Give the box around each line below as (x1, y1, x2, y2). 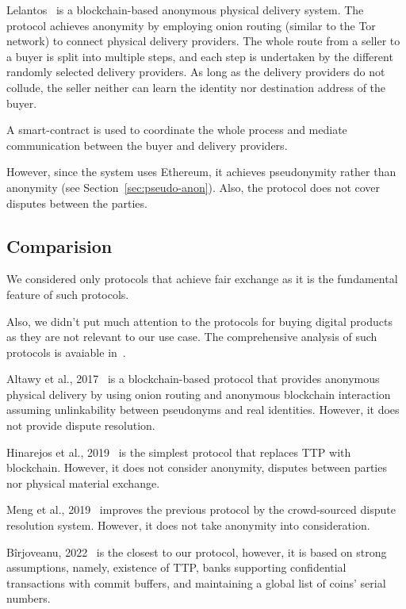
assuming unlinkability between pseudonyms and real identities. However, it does (6, 401, 400, 418)
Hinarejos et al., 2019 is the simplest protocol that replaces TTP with (6, 443, 351, 460)
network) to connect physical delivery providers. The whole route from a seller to (6, 33, 400, 49)
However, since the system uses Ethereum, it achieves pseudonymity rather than (6, 163, 396, 180)
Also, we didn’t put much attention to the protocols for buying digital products (6, 312, 393, 329)
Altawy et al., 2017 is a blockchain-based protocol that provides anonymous (6, 370, 380, 387)
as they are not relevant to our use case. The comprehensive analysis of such (6, 328, 377, 345)
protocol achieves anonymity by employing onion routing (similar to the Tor (6, 17, 376, 33)
